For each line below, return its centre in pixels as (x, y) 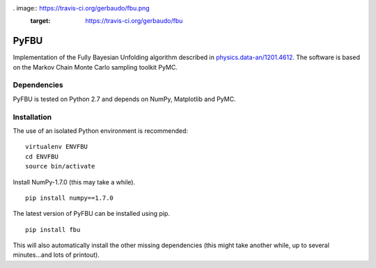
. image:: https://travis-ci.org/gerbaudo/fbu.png (81, 8)
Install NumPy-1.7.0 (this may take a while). (74, 182)
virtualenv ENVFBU (57, 147)
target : (40, 21)
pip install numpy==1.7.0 (70, 198)
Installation (32, 117)
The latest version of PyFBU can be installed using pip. (92, 214)
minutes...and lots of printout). (56, 255)
